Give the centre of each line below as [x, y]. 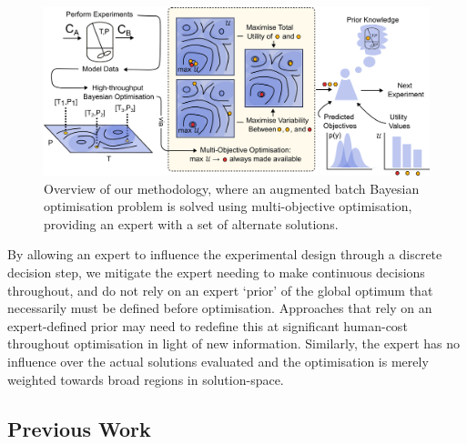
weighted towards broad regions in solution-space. [146, 379]
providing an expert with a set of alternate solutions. [191, 223]
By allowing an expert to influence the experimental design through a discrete [225, 254]
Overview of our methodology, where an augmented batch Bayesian [232, 188]
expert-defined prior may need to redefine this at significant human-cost [208, 325]
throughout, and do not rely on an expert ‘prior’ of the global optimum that [220, 290]
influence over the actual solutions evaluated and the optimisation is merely [218, 362]
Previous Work [79, 428]
